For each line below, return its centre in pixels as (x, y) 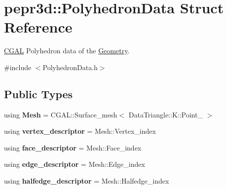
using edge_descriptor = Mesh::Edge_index (75, 164)
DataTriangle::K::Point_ (166, 114)
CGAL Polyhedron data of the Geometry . (67, 51)
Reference (38, 27)
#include (18, 67)
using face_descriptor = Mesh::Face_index (73, 147)
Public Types (38, 94)
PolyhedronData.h (70, 67)
